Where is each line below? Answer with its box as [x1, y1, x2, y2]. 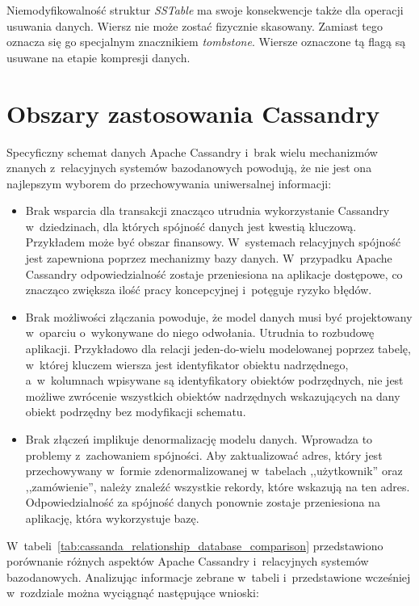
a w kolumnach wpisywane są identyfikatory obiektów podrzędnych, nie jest [25, 372, 404, 389]
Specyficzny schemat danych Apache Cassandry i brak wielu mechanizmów [6, 143, 378, 160]
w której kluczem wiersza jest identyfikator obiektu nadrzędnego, [25, 356, 349, 372]
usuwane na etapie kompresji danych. [6, 48, 191, 65]
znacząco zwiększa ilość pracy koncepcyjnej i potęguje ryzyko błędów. [25, 281, 372, 298]
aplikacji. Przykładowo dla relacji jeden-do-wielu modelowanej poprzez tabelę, [25, 340, 411, 357]
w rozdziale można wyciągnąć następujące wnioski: [6, 584, 259, 601]
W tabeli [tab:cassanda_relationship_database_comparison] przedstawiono [6, 537, 383, 553]
